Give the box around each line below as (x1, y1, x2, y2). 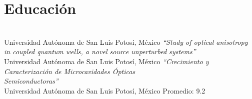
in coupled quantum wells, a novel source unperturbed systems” (4, 46, 196, 57)
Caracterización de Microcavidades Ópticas (4, 66, 135, 76)
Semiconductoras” (4, 76, 58, 86)
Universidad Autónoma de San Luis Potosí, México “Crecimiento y (4, 56, 209, 66)
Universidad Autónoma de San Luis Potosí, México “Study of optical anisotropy (4, 36, 248, 47)
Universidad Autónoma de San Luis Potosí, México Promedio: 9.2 (4, 85, 205, 96)
